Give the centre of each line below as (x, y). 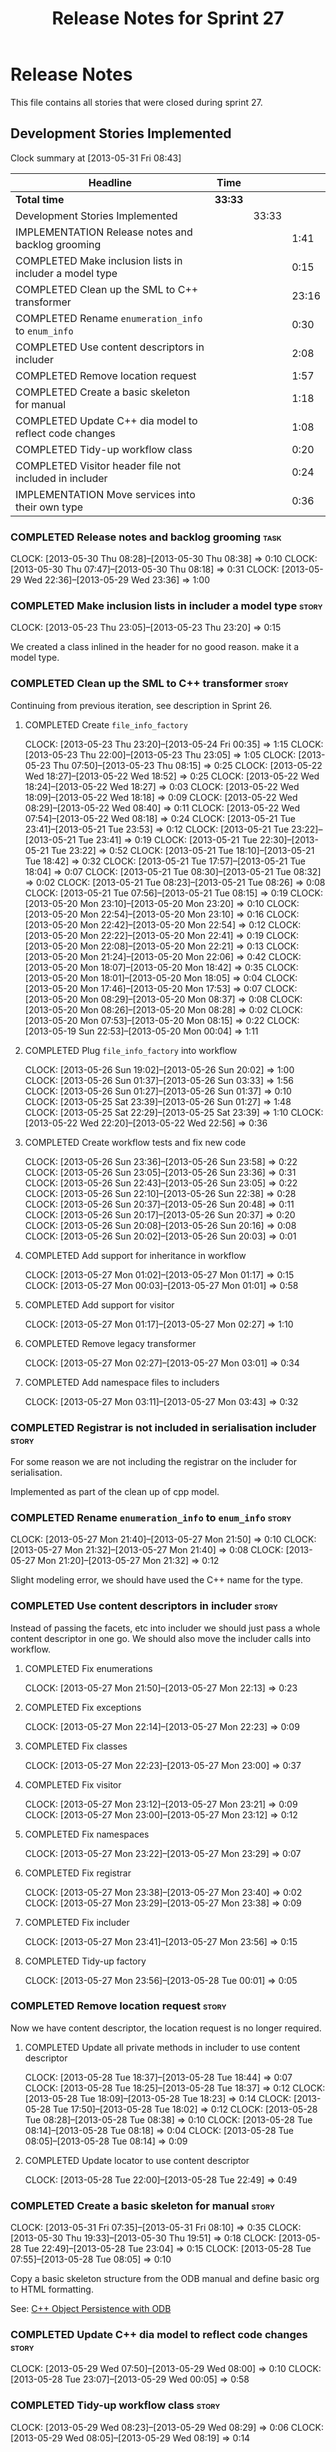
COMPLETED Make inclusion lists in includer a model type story (166, 605)
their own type (49, 507)
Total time (40, 199)
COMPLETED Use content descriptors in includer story (144, 1606)
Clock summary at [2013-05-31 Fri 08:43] (96, 158)
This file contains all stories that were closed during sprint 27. (136, 102)
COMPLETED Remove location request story (118, 2006)
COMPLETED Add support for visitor (99, 1304)
